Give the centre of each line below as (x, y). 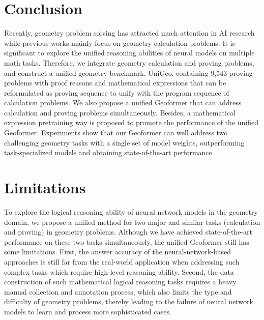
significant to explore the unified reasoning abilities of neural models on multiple (129, 53)
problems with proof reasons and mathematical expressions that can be (115, 83)
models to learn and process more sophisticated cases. (88, 311)
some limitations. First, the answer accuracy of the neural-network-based (118, 252)
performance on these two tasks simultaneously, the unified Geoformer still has (127, 241)
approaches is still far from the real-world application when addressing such (122, 261)
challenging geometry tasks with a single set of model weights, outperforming (124, 142)
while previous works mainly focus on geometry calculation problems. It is (120, 42)
